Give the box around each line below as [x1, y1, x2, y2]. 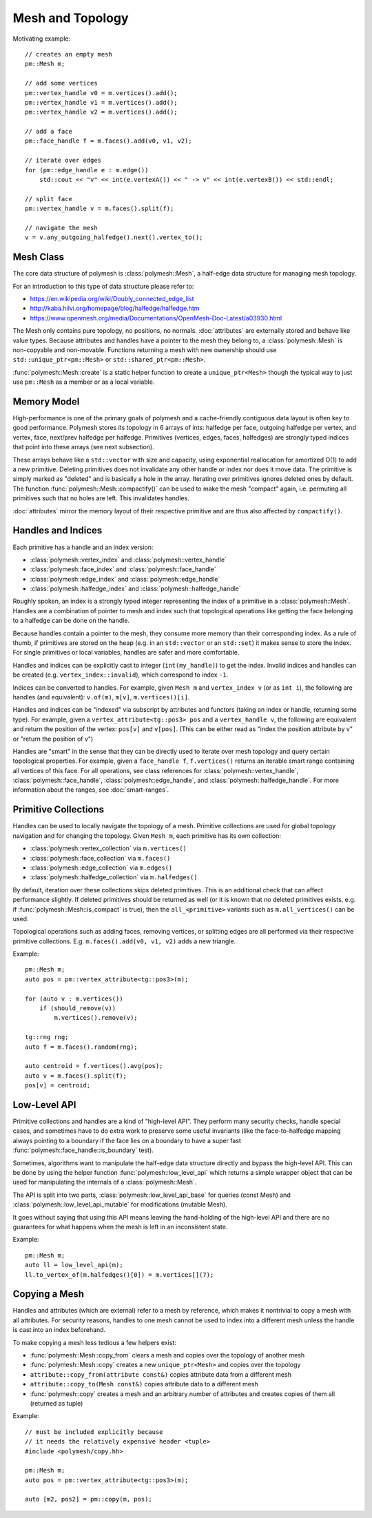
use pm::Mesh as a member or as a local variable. [12, 378, 155, 386]
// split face [25, 195, 72, 203]
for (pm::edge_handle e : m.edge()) [25, 166, 149, 174]
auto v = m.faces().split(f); [25, 1071, 127, 1080]
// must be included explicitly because [25, 1428, 163, 1436]
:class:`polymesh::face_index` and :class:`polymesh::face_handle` [30, 565, 216, 573]
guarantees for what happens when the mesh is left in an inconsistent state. [12, 1222, 228, 1231]
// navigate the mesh [25, 224, 98, 232]
